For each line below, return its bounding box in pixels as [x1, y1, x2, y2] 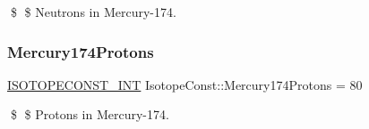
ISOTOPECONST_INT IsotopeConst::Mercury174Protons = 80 [7, 75, 363, 93]
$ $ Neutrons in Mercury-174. [10, 3, 176, 20]
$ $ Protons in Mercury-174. [10, 105, 169, 124]
